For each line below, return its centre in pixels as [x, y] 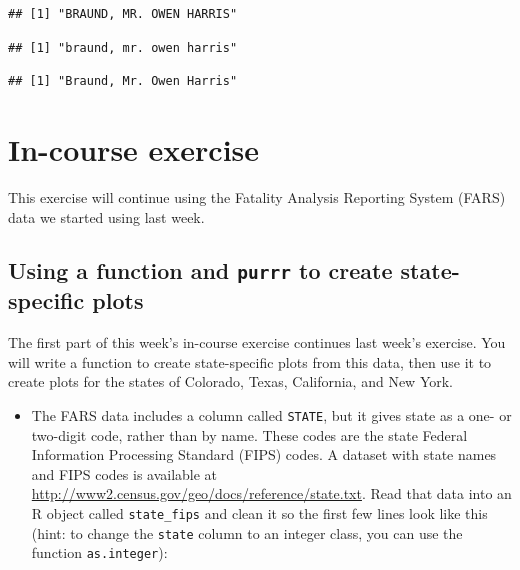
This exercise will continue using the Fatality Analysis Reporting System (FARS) [257, 196]
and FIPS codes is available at [124, 473]
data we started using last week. [106, 216]
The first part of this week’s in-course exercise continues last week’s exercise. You [257, 342]
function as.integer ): [99, 552]
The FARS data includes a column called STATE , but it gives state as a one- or [271, 415]
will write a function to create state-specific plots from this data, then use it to [250, 361]
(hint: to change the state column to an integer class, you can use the [247, 532]
